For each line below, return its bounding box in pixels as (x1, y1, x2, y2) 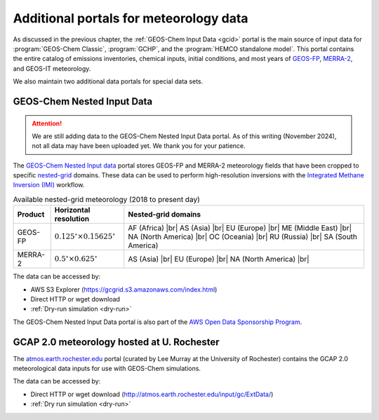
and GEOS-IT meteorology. (13, 64, 91, 73)
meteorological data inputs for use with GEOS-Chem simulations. (13, 365, 201, 373)
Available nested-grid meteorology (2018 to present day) (13, 195, 200, 205)
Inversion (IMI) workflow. (13, 181, 85, 189)
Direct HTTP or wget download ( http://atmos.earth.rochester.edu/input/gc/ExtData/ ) (30, 390, 274, 398)
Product (17, 210, 45, 219)
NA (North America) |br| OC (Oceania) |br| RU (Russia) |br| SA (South (128, 232, 358, 242)
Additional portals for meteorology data (13, 11, 248, 26)
